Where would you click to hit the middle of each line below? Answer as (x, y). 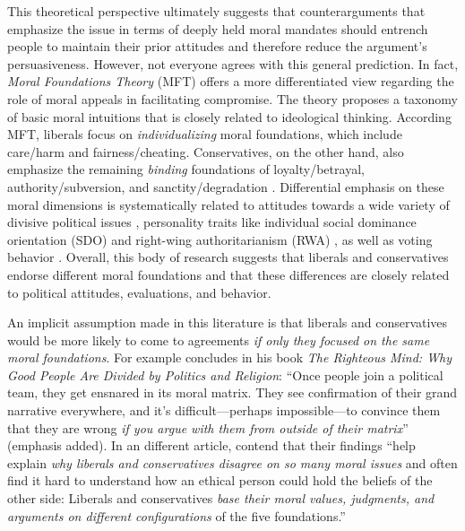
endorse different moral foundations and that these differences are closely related (228, 274)
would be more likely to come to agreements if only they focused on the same (219, 339)
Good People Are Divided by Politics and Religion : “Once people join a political (225, 374)
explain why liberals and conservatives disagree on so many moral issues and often (232, 462)
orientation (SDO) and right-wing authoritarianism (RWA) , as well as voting (220, 239)
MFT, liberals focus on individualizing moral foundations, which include (205, 134)
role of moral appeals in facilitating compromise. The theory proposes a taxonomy (232, 98)
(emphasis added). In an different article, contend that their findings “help (211, 445)
